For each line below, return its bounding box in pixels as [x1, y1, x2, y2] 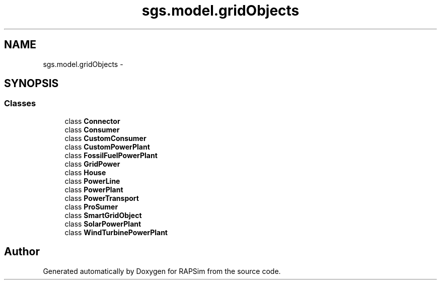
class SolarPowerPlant [64, 219, 141, 228]
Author [4, 245, 40, 258]
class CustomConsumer [64, 133, 146, 143]
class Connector [64, 116, 120, 125]
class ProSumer [64, 202, 118, 211]
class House [64, 168, 106, 177]
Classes [4, 98, 36, 109]
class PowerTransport [64, 193, 139, 202]
